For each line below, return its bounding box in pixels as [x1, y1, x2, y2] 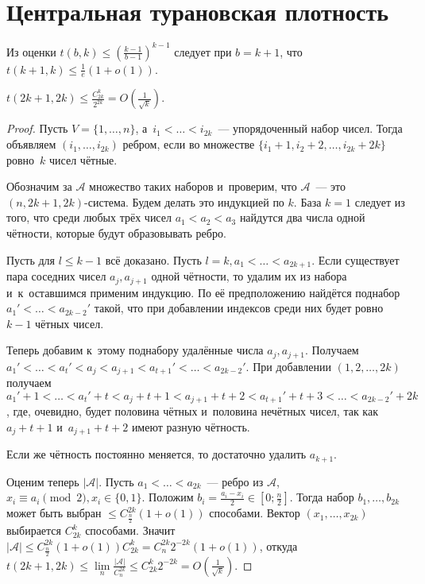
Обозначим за [6, 178, 72, 195]
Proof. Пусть [6, 120, 68, 137]
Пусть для [6, 251, 56, 268]
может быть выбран [6, 505, 102, 521]
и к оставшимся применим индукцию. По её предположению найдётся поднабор [6, 284, 400, 300]
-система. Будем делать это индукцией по [84, 193, 284, 210]
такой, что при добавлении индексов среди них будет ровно [94, 300, 384, 316]
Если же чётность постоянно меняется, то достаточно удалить [6, 446, 307, 462]
